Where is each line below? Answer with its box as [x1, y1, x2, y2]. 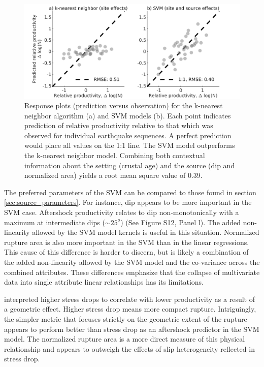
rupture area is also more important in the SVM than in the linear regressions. [4, 236, 249, 247]
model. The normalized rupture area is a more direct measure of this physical [4, 333, 245, 344]
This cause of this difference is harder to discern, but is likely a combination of [4, 247, 249, 257]
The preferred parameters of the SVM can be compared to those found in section [4, 187, 256, 197]
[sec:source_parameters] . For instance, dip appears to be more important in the [4, 197, 252, 207]
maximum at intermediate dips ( [4, 217, 105, 227]
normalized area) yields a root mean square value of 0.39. [24, 170, 203, 180]
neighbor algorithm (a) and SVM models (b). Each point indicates [24, 110, 231, 120]
